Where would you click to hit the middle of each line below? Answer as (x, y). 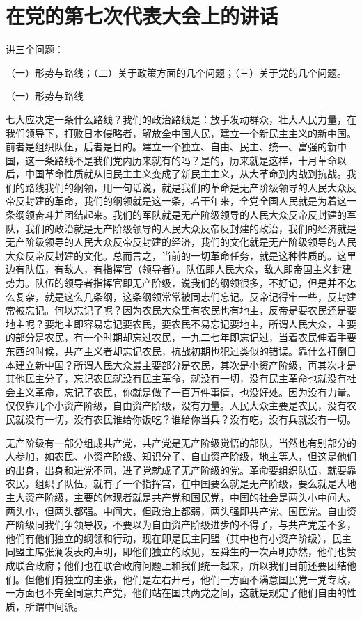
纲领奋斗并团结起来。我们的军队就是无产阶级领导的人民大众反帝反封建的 (181, 215)
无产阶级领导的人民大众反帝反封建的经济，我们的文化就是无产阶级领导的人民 (181, 242)
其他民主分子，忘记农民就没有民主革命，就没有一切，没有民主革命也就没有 (176, 378)
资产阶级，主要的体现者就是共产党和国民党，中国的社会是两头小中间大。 (190, 497)
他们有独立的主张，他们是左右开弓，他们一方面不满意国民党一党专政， (195, 579)
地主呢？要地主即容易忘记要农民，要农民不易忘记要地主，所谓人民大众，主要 (181, 323)
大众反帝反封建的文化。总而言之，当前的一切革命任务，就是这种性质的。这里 (181, 255)
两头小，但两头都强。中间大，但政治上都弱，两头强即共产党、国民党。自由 (176, 510)
